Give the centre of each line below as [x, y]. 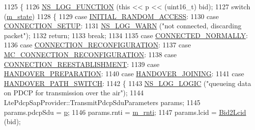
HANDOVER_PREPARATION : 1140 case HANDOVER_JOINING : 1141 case [124, 74]
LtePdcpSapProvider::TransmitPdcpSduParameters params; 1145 [102, 102]
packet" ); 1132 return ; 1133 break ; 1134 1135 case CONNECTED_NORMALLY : [126, 35]
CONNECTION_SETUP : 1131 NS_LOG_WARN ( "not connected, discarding [123, 26]
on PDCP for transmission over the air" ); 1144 [74, 93]
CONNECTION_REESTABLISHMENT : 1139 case [82, 64]
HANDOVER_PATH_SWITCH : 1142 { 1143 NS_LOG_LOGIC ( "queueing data [127, 83]
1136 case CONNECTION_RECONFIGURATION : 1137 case [98, 45]
